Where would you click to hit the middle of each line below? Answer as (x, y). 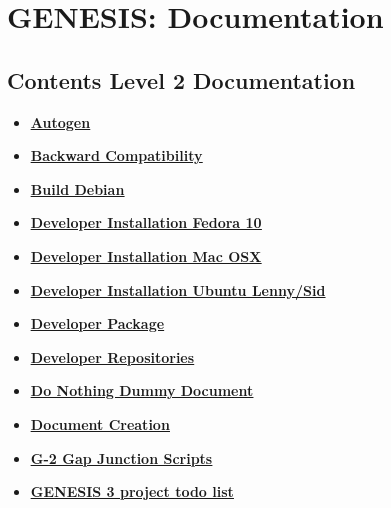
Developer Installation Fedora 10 (146, 222)
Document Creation (100, 423)
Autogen (60, 121)
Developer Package (97, 323)
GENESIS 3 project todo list (132, 491)
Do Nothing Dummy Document (142, 390)
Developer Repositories (112, 356)
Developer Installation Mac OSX (146, 255)
